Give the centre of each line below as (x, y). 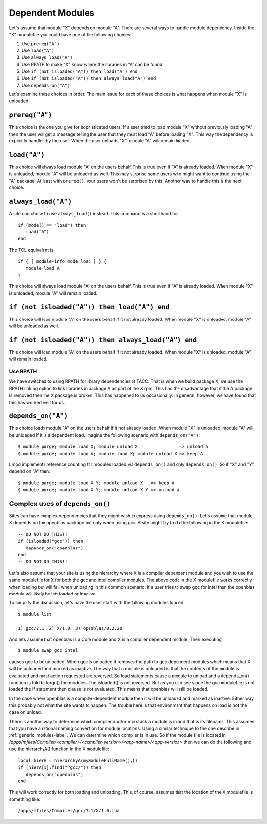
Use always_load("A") (47, 57)
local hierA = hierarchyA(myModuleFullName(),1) (78, 760)
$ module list (35, 614)
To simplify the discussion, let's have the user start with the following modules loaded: (97, 603)
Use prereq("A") (41, 44)
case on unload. (25, 712)
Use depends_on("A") (46, 85)
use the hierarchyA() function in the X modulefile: (59, 749)
